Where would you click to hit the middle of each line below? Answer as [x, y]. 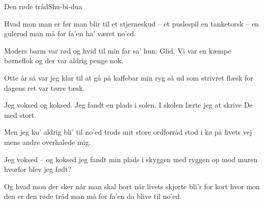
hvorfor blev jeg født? [38, 169]
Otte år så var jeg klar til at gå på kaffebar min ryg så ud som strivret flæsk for [129, 77]
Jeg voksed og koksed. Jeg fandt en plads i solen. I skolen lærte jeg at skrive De [128, 105]
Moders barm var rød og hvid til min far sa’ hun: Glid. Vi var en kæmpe [118, 50]
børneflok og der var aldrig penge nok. [64, 60]
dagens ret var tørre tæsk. [45, 87]
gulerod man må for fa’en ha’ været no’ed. [70, 33]
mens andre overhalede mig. [48, 142]
